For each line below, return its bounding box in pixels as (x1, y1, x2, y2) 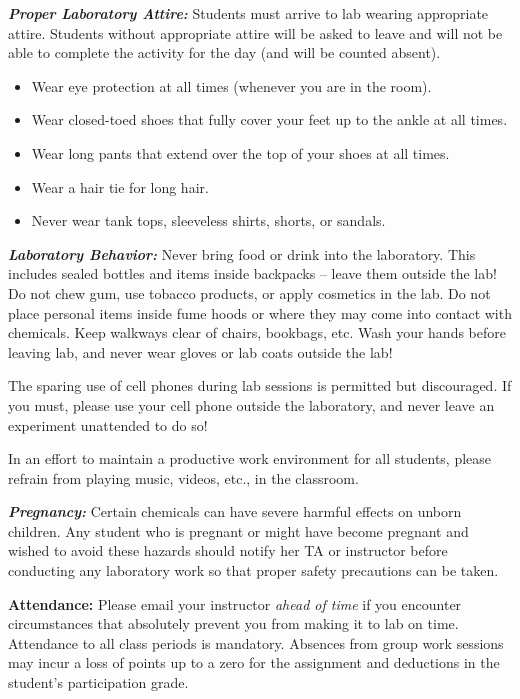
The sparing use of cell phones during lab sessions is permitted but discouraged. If (8, 375, 512, 396)
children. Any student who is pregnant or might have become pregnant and (8, 520, 469, 541)
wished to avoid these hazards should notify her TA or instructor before (8, 540, 448, 561)
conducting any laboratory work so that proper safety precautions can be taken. (8, 560, 499, 581)
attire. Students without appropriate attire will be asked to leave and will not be (8, 22, 503, 43)
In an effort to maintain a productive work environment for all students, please (8, 448, 492, 469)
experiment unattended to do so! (8, 414, 208, 435)
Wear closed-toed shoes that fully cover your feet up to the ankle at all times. (31, 109, 508, 130)
